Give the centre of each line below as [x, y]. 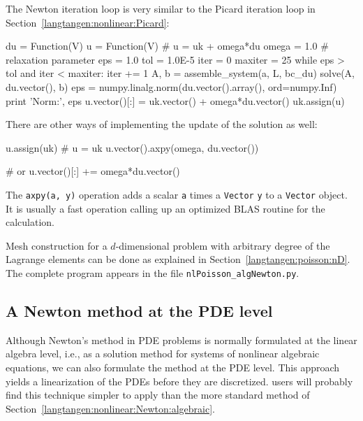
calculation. [30, 222]
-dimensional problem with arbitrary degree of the [223, 245]
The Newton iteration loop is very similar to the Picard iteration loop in [161, 8]
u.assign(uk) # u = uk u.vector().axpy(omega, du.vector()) [132, 147]
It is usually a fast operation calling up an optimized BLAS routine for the [165, 208]
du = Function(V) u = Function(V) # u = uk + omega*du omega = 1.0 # [167, 46]
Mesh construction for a [57, 245]
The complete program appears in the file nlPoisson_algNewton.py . [153, 272]
